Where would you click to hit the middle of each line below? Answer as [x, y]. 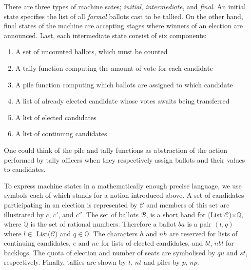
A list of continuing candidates [61, 134]
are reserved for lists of [203, 233]
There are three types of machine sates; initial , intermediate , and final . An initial [125, 6]
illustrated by [24, 214]
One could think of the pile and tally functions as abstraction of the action [116, 150]
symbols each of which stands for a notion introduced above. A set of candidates [124, 195]
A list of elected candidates [56, 117]
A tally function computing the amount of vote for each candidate [114, 68]
